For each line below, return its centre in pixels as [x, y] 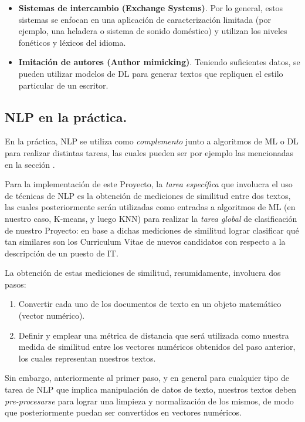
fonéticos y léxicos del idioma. [72, 42]
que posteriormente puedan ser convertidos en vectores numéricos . [123, 412]
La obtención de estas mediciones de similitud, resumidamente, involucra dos [143, 273]
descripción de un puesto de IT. [62, 253]
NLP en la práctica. [66, 117]
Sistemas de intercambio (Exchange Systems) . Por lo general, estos [151, 8]
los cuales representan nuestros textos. [87, 358]
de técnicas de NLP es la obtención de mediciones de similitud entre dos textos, [148, 195]
